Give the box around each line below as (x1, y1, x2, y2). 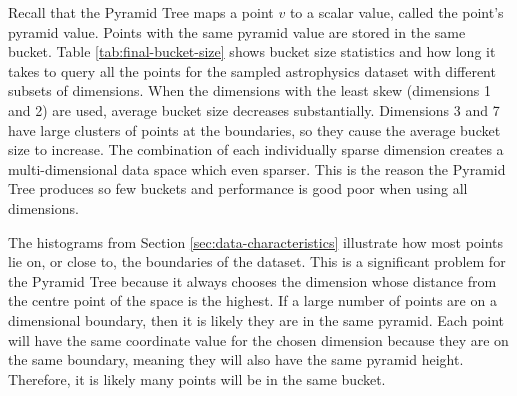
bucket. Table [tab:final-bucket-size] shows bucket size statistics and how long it (8, 41, 496, 62)
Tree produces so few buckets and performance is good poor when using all (8, 178, 468, 199)
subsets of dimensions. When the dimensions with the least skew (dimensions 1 (8, 80, 492, 101)
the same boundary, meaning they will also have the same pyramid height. (8, 349, 464, 370)
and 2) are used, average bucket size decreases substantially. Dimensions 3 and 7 (8, 99, 500, 120)
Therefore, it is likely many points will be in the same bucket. (8, 368, 386, 389)
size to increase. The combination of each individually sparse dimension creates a (8, 139, 504, 160)
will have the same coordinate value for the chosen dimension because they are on (8, 329, 509, 350)
